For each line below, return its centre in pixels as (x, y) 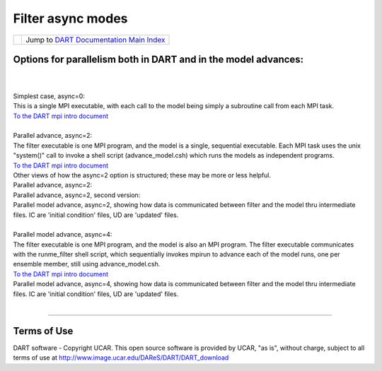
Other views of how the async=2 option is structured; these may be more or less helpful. (142, 175)
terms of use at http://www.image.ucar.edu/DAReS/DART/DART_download (121, 358)
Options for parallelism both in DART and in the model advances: (158, 59)
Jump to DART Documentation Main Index (95, 40)
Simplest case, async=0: (49, 96)
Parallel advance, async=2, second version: (77, 195)
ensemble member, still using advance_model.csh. (87, 264)
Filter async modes (70, 18)
